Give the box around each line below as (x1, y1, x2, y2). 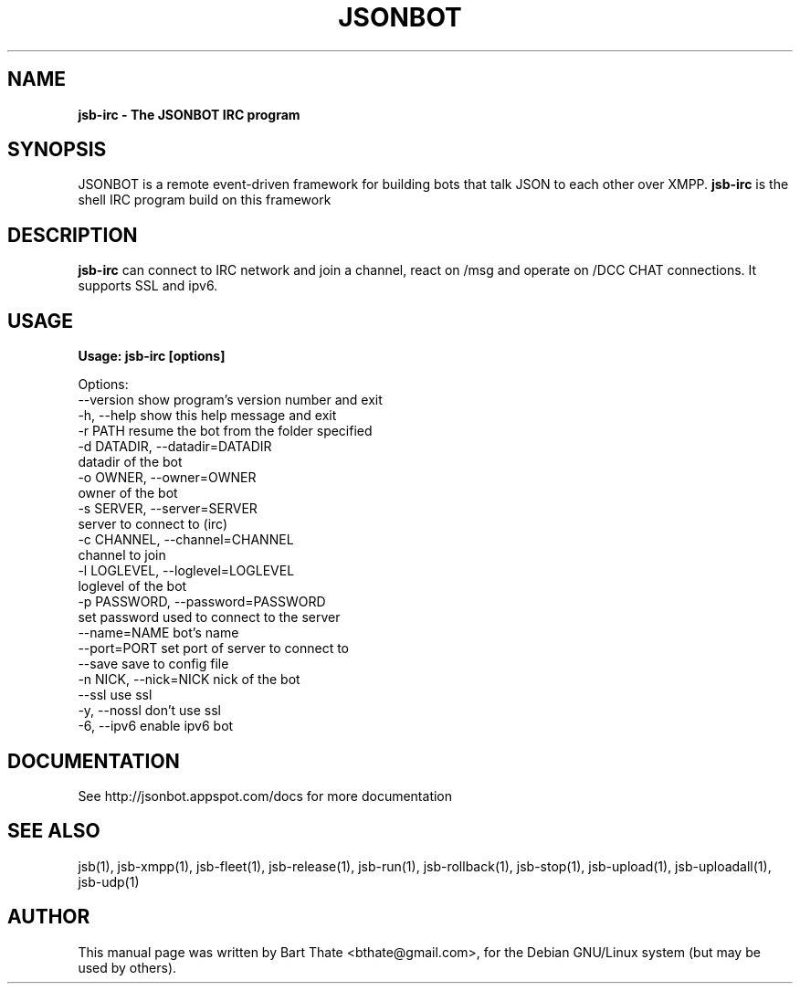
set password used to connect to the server (78, 609, 341, 626)
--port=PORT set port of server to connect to (78, 640, 349, 657)
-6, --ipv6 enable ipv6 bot (78, 718, 234, 734)
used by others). (78, 959, 177, 975)
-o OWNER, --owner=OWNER (78, 469, 257, 486)
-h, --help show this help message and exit (78, 407, 337, 424)
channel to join (78, 547, 166, 564)
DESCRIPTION (7, 223, 138, 247)
